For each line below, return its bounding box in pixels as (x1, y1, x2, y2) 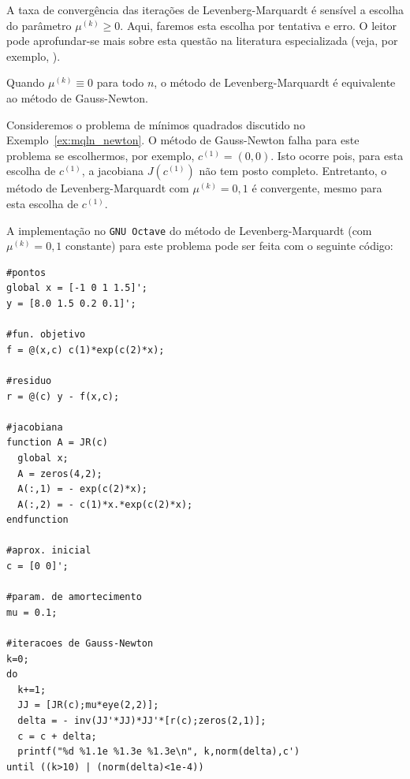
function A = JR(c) (6, 437, 108, 449)
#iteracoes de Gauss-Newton (6, 638, 154, 650)
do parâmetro (6, 17, 72, 33)
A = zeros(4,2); (17, 468, 102, 479)
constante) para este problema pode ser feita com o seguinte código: (65, 237, 393, 254)
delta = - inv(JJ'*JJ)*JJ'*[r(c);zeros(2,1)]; (17, 715, 266, 726)
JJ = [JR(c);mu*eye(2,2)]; (17, 699, 159, 711)
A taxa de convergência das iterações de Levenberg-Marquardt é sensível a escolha (6, 2, 404, 17)
